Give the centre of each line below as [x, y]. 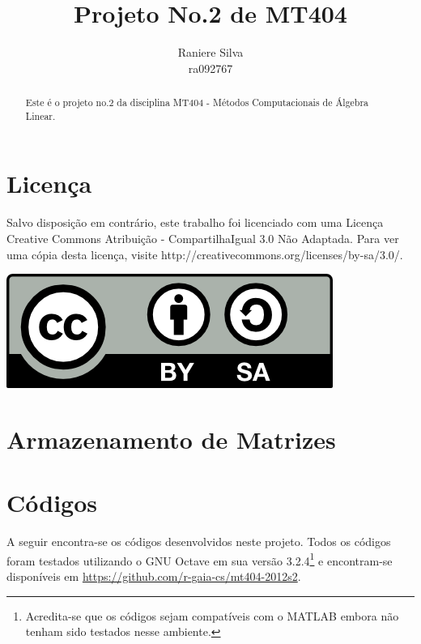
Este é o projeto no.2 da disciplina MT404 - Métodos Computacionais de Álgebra [197, 102]
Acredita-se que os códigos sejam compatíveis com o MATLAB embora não [212, 615]
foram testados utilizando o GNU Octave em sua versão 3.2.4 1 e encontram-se [200, 559]
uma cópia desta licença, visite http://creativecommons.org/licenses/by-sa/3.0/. [205, 254]
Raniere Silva [210, 52]
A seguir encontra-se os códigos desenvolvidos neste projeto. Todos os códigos [199, 542]
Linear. [40, 115]
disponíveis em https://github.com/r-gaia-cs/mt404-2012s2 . [154, 576]
